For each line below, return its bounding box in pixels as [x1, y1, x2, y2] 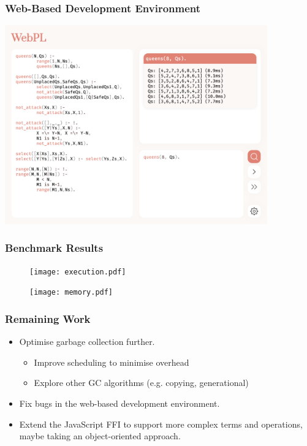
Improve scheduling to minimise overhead [34, 355, 189, 368]
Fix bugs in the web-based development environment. [19, 396, 220, 409]
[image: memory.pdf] [29, 288, 113, 297]
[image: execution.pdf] [29, 267, 126, 276]
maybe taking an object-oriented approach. [19, 429, 181, 442]
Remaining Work [5, 311, 91, 326]
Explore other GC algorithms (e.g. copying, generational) [34, 376, 249, 389]
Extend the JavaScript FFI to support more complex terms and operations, [19, 417, 303, 430]
